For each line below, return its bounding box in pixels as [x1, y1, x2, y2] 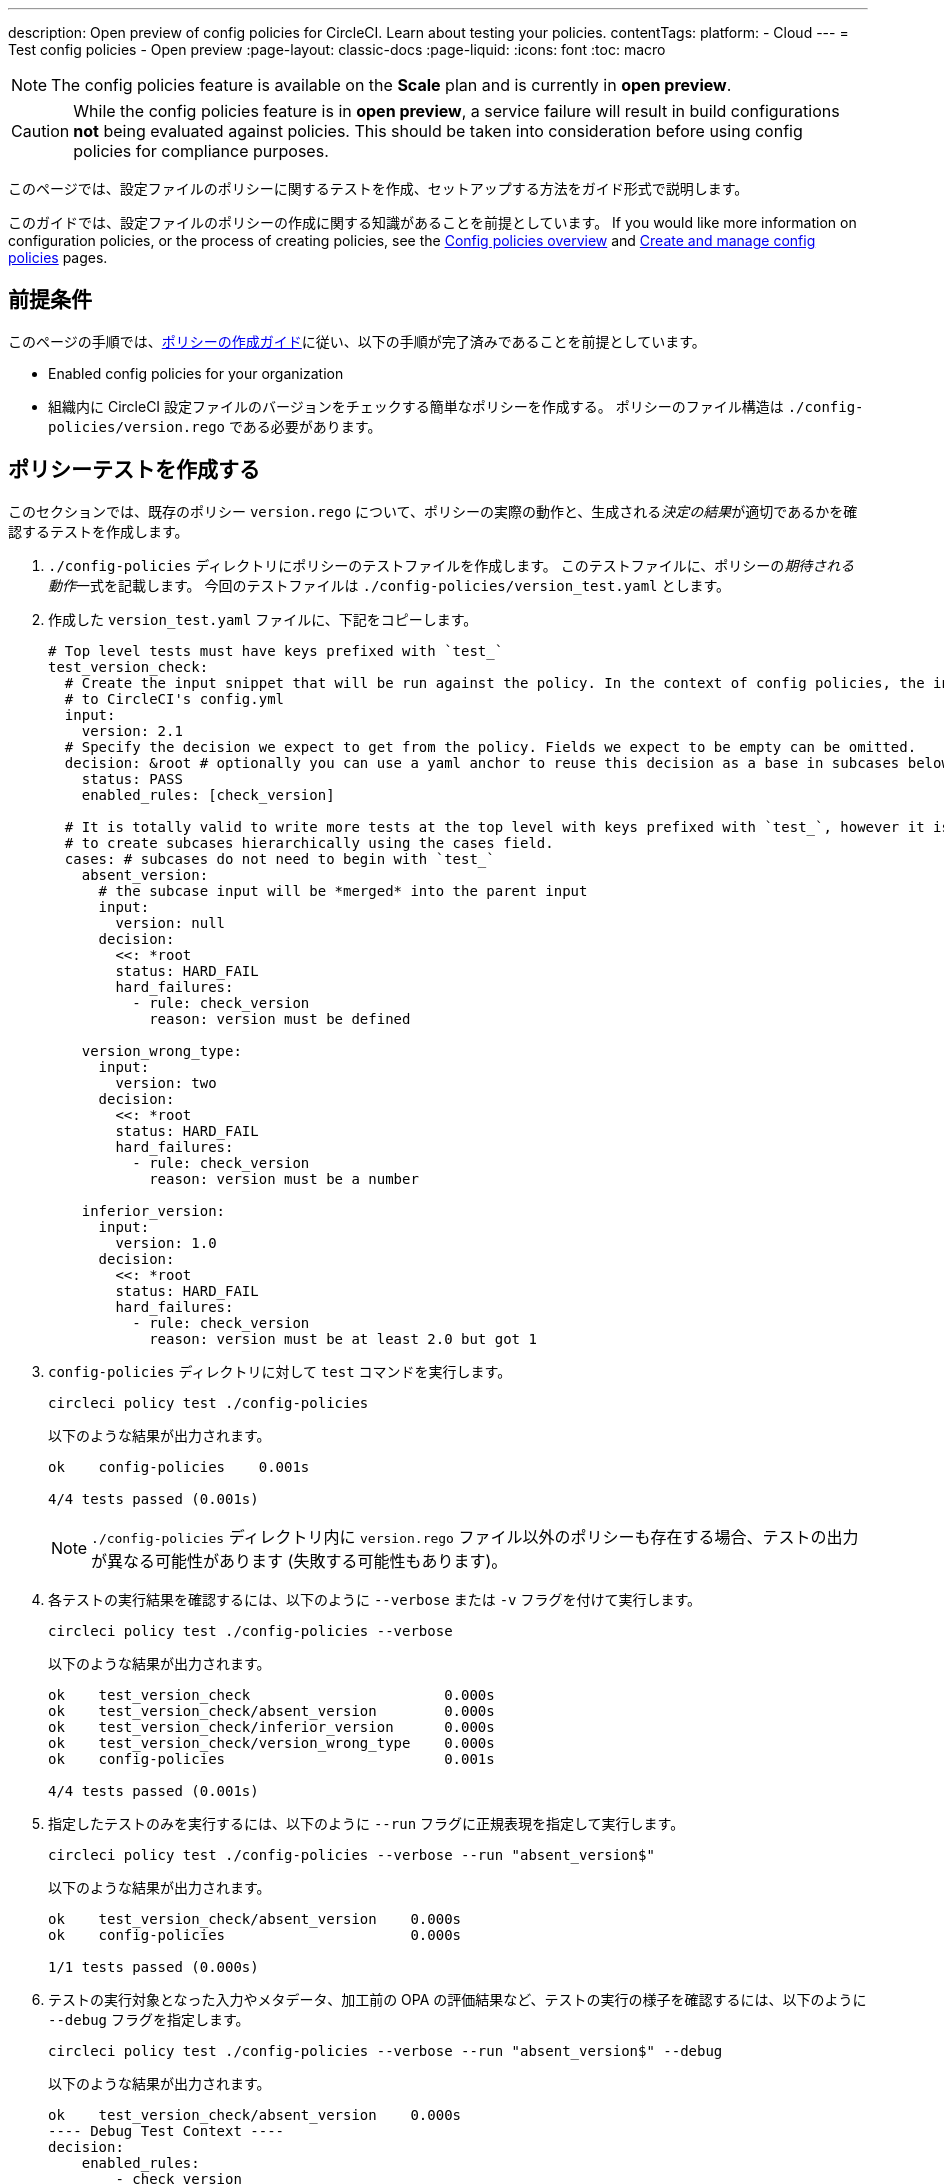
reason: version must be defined [149, 1010, 411, 1027]
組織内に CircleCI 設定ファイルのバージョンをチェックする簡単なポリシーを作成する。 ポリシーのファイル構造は [48, 397, 784, 415]
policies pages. [8, 249, 108, 266]
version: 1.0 [115, 1234, 217, 1251]
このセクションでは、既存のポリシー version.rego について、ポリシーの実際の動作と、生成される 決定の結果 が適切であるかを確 [8, 502, 858, 520]
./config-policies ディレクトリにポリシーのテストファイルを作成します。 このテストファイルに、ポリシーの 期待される [48, 556, 855, 574]
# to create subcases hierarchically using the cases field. [64, 834, 554, 851]
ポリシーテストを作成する [8, 457, 260, 483]
